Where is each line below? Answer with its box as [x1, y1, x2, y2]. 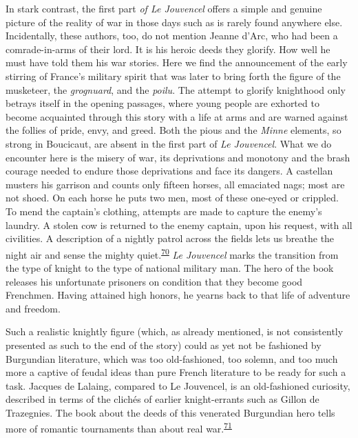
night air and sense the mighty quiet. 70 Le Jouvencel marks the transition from [6, 245, 339, 261]
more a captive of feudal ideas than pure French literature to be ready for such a [6, 365, 346, 379]
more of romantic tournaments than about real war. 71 [6, 419, 232, 436]
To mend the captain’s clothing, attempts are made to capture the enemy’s [6, 203, 322, 218]
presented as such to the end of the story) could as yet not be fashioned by [6, 337, 322, 352]
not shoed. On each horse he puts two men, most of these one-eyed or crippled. [6, 190, 339, 205]
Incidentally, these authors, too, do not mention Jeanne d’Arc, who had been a [6, 28, 338, 43]
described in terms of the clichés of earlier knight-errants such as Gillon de [6, 392, 319, 406]
